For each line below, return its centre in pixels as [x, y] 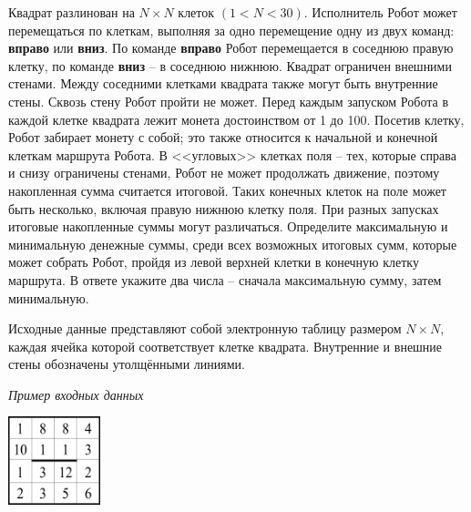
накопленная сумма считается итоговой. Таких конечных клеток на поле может [227, 190]
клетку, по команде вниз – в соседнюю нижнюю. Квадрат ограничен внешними [230, 65]
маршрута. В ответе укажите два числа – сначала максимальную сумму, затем [225, 279]
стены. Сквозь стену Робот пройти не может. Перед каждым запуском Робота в [229, 101]
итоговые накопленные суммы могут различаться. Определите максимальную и [228, 226]
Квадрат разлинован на [72, 12]
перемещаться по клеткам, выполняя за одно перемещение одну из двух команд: [231, 30]
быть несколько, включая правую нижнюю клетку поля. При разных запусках [224, 208]
